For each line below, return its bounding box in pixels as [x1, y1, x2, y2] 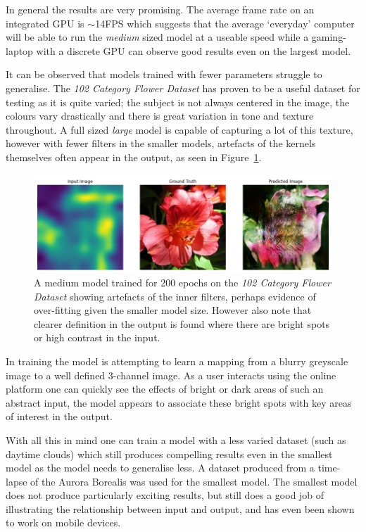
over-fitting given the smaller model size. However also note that [34, 303, 312, 317]
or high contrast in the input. [34, 330, 160, 345]
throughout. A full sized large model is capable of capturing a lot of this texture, [6, 122, 353, 137]
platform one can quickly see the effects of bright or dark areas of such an [6, 381, 324, 396]
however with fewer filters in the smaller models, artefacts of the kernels [6, 136, 316, 151]
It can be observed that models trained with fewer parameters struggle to [6, 67, 322, 82]
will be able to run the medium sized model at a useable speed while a [6, 30, 309, 44]
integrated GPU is [6, 15, 84, 30]
